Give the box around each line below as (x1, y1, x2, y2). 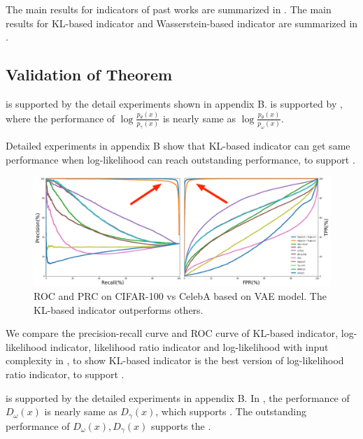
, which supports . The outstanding (155, 404, 307, 419)
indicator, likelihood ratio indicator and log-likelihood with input (50, 339, 329, 354)
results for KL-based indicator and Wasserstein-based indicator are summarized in (6, 15, 358, 30)
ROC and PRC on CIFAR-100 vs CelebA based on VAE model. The (34, 289, 327, 303)
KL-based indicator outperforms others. (34, 302, 204, 317)
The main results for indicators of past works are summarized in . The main (6, 2, 332, 16)
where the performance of (6, 110, 115, 125)
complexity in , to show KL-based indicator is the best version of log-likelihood (6, 353, 344, 368)
